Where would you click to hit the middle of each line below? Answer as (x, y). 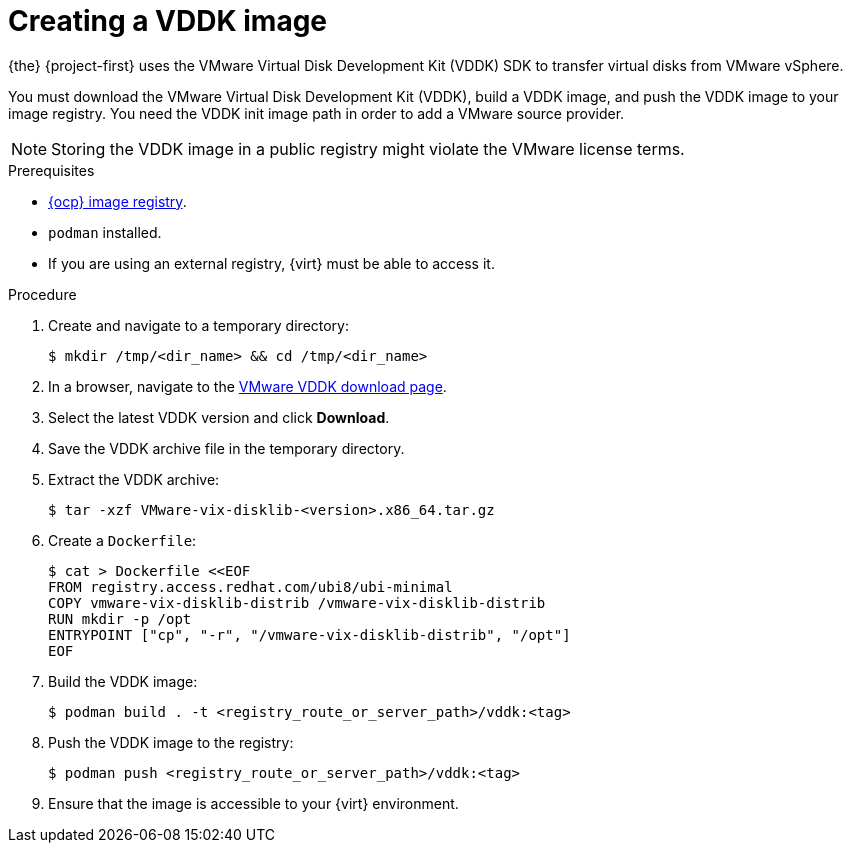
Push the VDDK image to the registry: (171, 742)
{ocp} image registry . (117, 201)
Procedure (42, 294)
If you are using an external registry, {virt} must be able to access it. (271, 263)
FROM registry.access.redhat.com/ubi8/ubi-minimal (250, 586)
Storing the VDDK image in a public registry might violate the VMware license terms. (368, 148)
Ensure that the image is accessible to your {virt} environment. (253, 803)
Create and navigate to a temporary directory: (199, 325)
